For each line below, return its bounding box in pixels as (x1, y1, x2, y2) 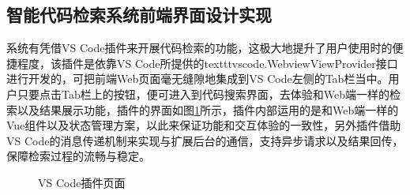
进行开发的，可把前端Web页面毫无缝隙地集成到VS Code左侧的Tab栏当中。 (6, 70, 389, 87)
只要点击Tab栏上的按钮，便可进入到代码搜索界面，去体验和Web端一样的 (17, 85, 389, 102)
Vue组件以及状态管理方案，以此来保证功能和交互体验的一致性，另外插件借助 (6, 117, 401, 133)
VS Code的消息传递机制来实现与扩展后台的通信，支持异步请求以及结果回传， (6, 132, 404, 148)
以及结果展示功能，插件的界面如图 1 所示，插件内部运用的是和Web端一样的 (17, 101, 399, 118)
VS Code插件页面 (38, 174, 126, 190)
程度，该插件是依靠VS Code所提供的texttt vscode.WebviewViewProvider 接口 (17, 54, 398, 71)
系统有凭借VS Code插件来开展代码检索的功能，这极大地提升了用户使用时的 (6, 39, 393, 56)
